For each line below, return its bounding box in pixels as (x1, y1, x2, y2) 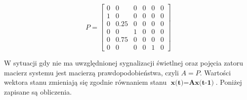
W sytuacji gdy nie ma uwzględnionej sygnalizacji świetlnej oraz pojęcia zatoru (4, 58, 244, 68)
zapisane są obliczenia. (4, 86, 72, 97)
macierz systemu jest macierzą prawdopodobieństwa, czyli (4, 67, 179, 77)
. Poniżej (215, 77, 242, 87)
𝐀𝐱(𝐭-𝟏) (189, 79, 214, 87)
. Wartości (200, 67, 231, 77)
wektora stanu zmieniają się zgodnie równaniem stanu (4, 77, 167, 87)
